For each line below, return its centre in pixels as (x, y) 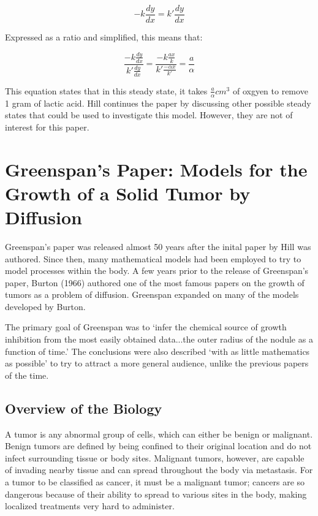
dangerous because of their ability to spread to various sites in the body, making (156, 494)
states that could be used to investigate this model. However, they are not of (149, 115)
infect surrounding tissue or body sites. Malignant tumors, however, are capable (155, 457)
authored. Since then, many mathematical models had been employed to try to (153, 258)
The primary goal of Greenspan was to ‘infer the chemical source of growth (146, 327)
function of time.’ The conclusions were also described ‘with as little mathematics (157, 351)
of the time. (27, 375)
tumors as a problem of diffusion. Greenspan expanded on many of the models (152, 294)
